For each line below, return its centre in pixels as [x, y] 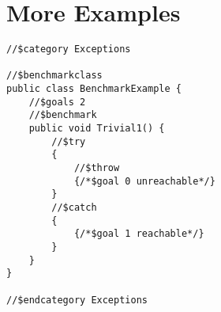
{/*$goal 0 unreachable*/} [144, 181]
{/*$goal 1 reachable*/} [139, 234]
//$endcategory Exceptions [77, 300]
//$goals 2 [57, 102]
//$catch [74, 207]
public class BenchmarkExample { [94, 89]
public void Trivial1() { [97, 129]
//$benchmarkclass [54, 76]
